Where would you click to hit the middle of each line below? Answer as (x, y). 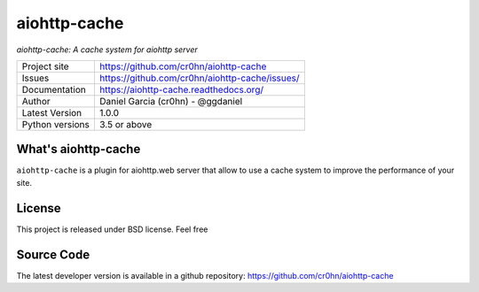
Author (36, 101)
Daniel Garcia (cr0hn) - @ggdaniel (171, 101)
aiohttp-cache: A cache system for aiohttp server (107, 50)
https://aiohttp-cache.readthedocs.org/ (181, 89)
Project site (46, 66)
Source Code (53, 254)
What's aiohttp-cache (79, 149)
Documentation (54, 89)
